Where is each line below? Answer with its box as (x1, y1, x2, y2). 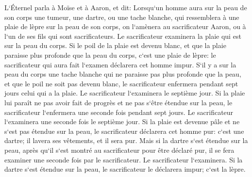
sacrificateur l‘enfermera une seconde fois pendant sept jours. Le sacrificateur (4, 107, 234, 117)
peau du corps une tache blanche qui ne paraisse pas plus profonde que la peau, (4, 69, 241, 79)
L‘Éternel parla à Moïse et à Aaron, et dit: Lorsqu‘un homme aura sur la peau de (4, 2, 247, 12)
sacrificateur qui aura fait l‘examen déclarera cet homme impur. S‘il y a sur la (4, 59, 236, 69)
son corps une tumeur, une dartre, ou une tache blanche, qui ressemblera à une (4, 12, 239, 22)
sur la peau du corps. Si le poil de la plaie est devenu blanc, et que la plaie (4, 40, 226, 50)
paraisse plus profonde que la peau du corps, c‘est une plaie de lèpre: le (4, 49, 216, 60)
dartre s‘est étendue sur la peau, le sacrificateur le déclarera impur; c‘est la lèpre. (4, 164, 246, 174)
